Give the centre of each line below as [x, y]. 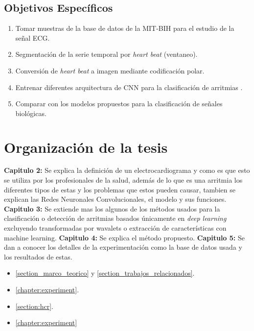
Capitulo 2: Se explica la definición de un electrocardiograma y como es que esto [127, 170]
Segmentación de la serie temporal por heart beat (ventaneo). [106, 54]
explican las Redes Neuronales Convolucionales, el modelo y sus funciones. [115, 199]
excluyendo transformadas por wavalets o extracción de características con [115, 228]
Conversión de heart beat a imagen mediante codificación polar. [110, 70]
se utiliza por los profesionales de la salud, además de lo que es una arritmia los [123, 180]
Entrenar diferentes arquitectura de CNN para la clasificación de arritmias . [129, 87]
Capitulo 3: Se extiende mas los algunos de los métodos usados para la [112, 208]
